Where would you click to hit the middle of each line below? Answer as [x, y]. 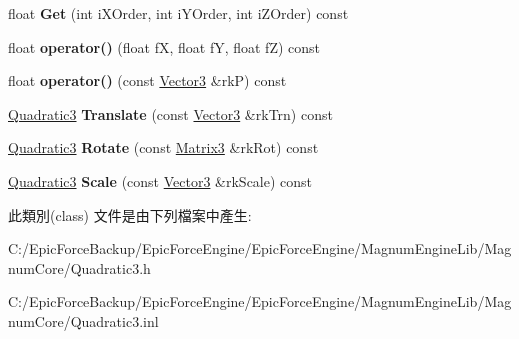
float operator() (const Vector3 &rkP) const [147, 80]
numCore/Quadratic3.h [79, 267]
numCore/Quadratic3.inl [83, 320]
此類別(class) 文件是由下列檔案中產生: [130, 214]
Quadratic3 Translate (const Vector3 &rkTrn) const [170, 113]
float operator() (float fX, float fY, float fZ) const [164, 46]
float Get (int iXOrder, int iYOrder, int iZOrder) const [178, 13]
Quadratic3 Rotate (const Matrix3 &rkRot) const [163, 147]
